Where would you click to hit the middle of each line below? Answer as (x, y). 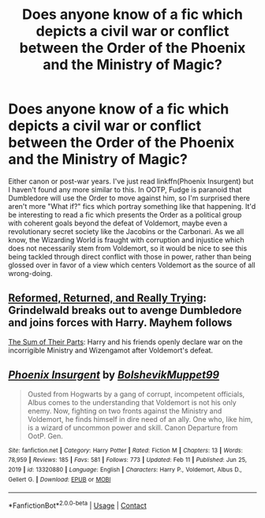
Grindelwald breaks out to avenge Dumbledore (125, 310)
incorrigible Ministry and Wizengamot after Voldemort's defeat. (111, 350)
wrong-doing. (30, 273)
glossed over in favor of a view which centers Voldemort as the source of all (132, 265)
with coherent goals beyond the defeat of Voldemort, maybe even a (118, 223)
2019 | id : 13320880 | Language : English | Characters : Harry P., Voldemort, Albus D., (125, 470)
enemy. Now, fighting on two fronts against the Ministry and (125, 411)
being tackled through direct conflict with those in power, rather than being (130, 256)
